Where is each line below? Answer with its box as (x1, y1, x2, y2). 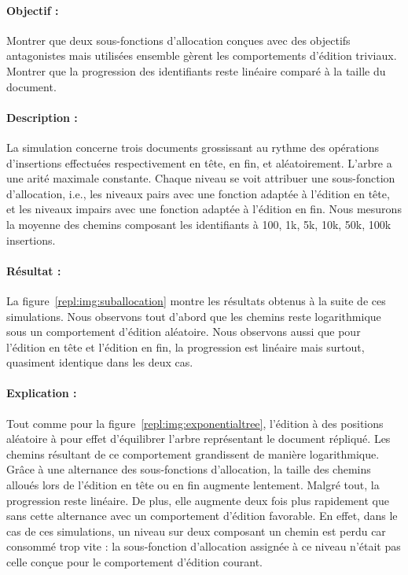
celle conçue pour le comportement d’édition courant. (6, 554, 263, 570)
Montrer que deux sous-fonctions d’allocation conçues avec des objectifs (6, 31, 351, 48)
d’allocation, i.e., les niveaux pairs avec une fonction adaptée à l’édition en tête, (6, 185, 390, 201)
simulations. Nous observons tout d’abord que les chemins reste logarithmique (6, 308, 381, 324)
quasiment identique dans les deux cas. (6, 354, 193, 370)
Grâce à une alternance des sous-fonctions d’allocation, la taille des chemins (6, 461, 371, 477)
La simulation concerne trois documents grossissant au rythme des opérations (6, 138, 379, 155)
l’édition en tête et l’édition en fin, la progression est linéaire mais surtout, (6, 338, 365, 355)
